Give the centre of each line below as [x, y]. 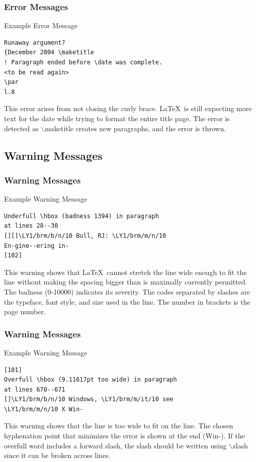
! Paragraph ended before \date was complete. [83, 62]
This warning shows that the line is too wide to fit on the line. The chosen [119, 426]
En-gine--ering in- [36, 246]
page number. [25, 311]
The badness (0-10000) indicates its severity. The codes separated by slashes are [127, 291]
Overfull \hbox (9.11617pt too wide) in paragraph [91, 380]
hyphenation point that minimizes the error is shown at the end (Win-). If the [124, 436]
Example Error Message [41, 25]
